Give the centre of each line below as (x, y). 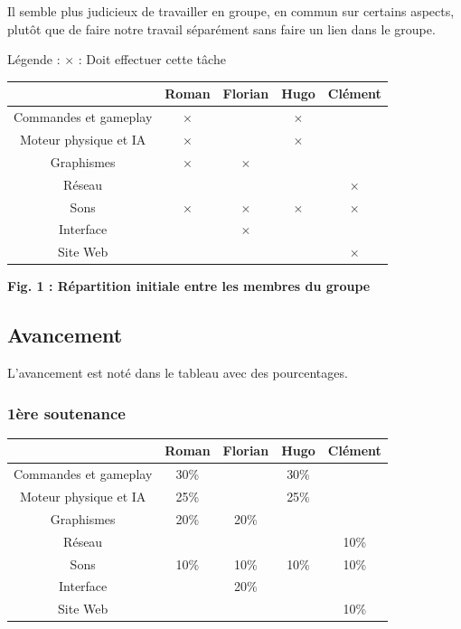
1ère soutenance (66, 413)
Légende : (34, 59)
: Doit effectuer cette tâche (152, 59)
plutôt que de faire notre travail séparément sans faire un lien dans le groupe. (221, 28)
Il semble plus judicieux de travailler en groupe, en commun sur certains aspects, (231, 11)
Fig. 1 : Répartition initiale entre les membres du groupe (189, 286)
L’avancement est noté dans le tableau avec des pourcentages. (178, 373)
